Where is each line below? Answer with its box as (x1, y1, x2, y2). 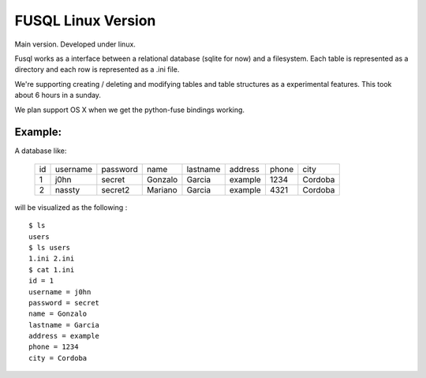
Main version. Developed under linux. (14, 39, 136, 49)
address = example (28, 331, 100, 341)
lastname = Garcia (28, 320, 100, 329)
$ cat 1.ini (28, 265, 75, 274)
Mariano (146, 184, 177, 195)
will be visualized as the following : (14, 202, 128, 212)
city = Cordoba (28, 354, 88, 362)
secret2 (101, 184, 130, 195)
